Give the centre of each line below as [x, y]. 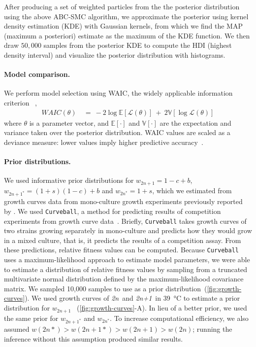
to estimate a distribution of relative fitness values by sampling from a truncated [126, 269]
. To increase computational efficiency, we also [179, 318]
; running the [212, 329]
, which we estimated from [192, 190]
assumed [17, 329]
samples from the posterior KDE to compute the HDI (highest [138, 45]
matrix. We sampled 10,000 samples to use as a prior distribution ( [106, 288]
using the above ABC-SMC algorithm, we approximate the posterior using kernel [126, 16]
